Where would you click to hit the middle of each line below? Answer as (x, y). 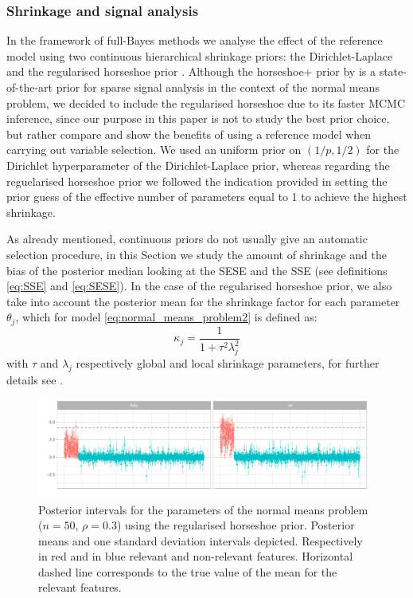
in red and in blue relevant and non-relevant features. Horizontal (196, 556)
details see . (35, 379)
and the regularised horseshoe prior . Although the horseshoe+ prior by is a (191, 71)
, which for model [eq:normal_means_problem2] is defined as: (166, 317)
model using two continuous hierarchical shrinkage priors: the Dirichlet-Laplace (200, 55)
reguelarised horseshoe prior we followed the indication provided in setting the (197, 181)
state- (393, 71)
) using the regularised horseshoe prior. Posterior (236, 525)
